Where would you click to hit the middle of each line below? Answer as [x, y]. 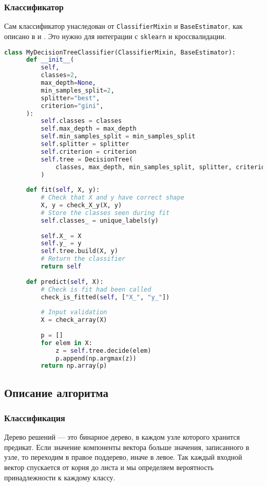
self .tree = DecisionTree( [87, 159]
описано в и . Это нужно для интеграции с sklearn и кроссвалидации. [115, 36]
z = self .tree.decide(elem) [103, 350]
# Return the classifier [83, 259]
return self [61, 267]
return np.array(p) [74, 366]
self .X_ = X [61, 236]
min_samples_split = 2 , [78, 90]
